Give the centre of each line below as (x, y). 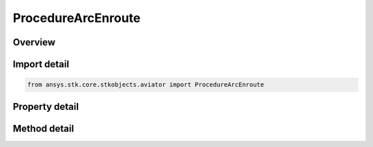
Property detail (46, 106)
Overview (34, 42)
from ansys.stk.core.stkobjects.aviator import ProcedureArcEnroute (146, 85)
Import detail (41, 64)
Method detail (44, 128)
